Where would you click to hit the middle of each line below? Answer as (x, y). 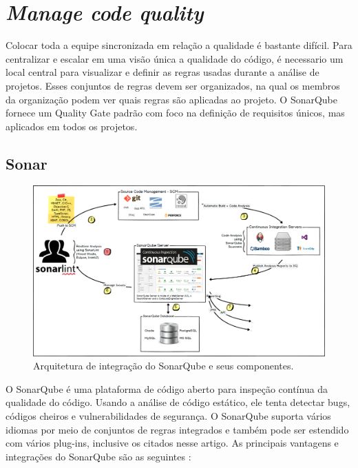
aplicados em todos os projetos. (72, 126)
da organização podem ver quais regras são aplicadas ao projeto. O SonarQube (172, 99)
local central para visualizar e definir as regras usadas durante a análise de (162, 72)
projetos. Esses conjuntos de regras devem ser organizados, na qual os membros (173, 85)
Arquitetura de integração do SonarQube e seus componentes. (164, 366)
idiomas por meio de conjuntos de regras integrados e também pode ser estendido (177, 429)
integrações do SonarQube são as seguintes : (98, 456)
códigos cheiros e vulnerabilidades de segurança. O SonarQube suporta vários (168, 416)
